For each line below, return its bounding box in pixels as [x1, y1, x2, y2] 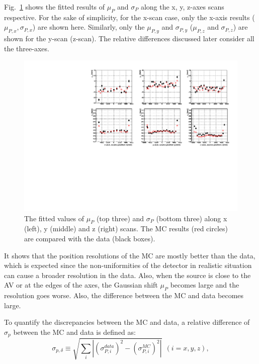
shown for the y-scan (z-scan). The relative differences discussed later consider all [4, 33, 254, 44]
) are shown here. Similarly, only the [32, 22, 145, 32]
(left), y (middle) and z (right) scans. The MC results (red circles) [24, 223, 228, 234]
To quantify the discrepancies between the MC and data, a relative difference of [4, 317, 250, 327]
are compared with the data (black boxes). [24, 233, 155, 244]
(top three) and [96, 213, 144, 223]
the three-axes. [4, 43, 49, 53]
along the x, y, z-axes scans [140, 2, 224, 12]
